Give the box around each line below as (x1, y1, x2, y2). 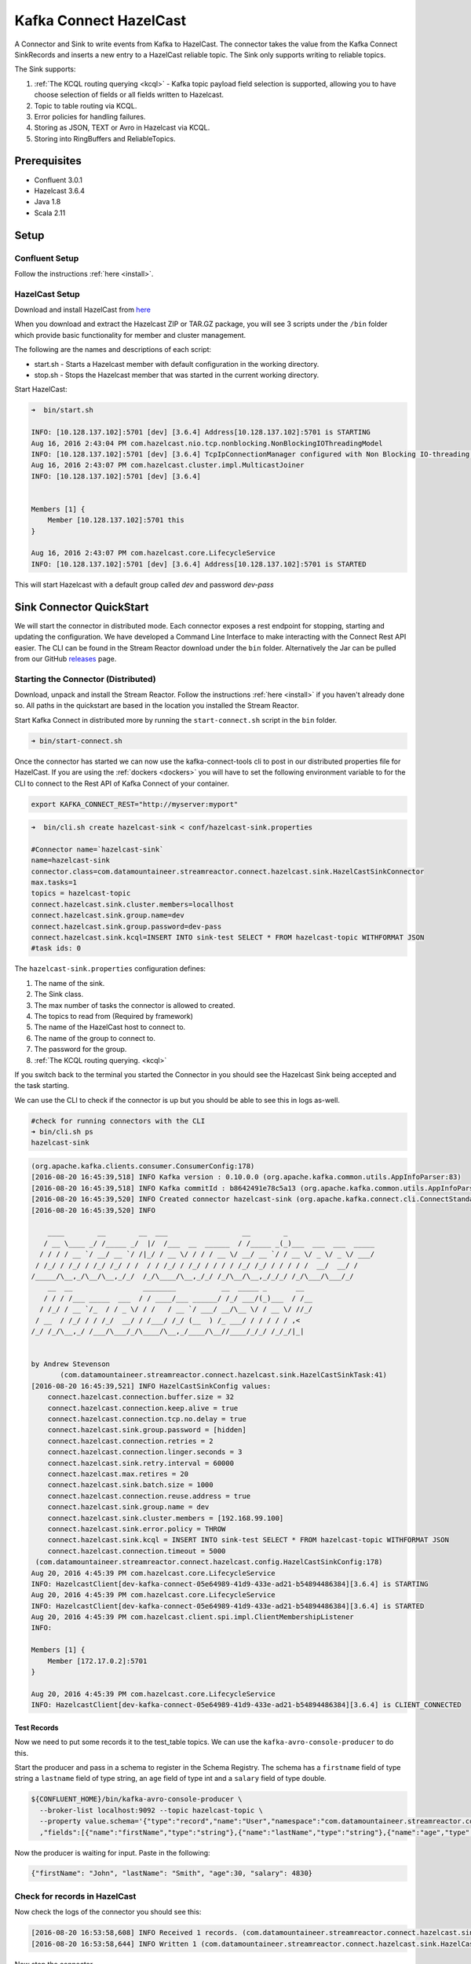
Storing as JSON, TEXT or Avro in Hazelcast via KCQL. (34, 123, 210, 133)
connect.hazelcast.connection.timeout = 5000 (47, 1546, 226, 1555)
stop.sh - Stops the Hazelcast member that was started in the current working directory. (34, 370, 319, 379)
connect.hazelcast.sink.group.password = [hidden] (47, 1426, 246, 1435)
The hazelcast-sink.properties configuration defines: (14, 964, 206, 973)
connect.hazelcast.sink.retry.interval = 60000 (47, 1458, 235, 1468)
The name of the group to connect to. (34, 1033, 156, 1042)
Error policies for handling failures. (34, 112, 146, 121)
